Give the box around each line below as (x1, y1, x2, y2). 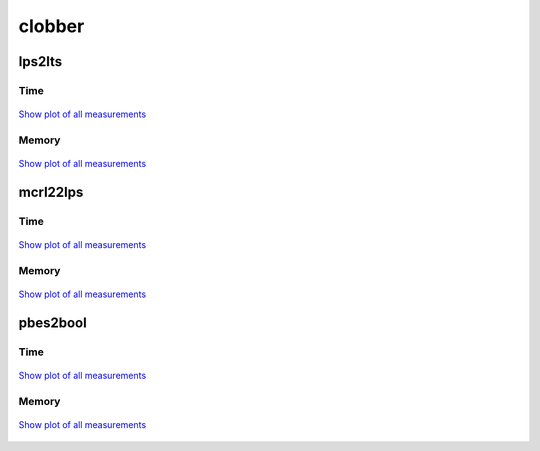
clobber (18, 15, 85, 37)
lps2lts (18, 53, 63, 70)
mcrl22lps (18, 183, 84, 200)
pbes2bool (18, 314, 87, 331)
